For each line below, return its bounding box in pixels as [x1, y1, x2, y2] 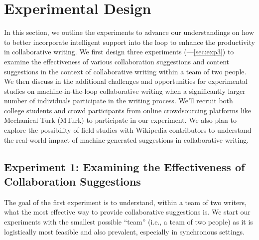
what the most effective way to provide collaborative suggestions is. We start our [4, 207, 251, 217]
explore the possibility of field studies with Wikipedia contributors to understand [4, 125, 252, 135]
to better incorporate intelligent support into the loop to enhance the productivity [4, 36, 255, 47]
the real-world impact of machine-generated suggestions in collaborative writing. [4, 134, 249, 145]
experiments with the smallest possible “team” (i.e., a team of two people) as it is [4, 217, 253, 227]
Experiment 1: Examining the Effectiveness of [4, 159, 245, 174]
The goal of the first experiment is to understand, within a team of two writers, [4, 197, 247, 207]
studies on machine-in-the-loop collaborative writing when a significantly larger [4, 85, 246, 96]
